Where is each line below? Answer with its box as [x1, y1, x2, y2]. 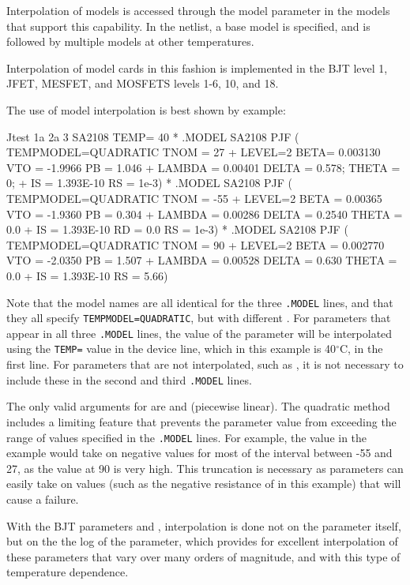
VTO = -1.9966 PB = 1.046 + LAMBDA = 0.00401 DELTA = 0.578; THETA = [6, 159, 401, 175]
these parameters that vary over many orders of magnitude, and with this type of [6, 548, 401, 564]
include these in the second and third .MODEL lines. [6, 371, 252, 388]
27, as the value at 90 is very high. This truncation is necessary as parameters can [6, 459, 404, 476]
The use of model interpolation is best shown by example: [6, 101, 286, 118]
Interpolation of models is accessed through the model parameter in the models [6, 2, 390, 18]
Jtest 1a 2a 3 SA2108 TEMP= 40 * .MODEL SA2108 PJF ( [6, 128, 299, 144]
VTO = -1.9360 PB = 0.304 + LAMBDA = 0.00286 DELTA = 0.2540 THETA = [6, 205, 403, 222]
